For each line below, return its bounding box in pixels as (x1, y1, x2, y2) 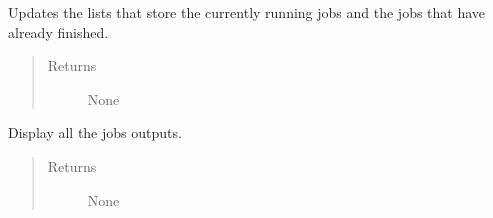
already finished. (8, 21, 109, 42)
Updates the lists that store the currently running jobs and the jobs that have (8, 2, 486, 22)
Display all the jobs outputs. (8, 122, 182, 143)
